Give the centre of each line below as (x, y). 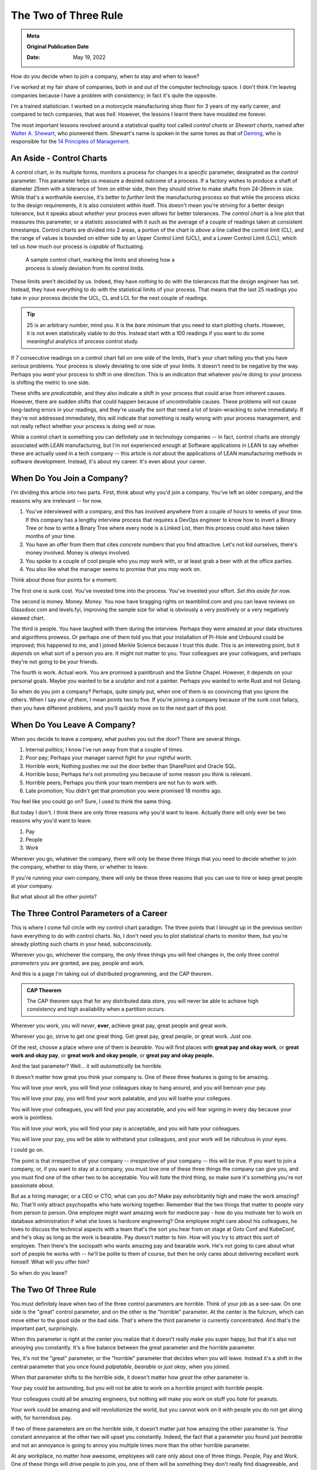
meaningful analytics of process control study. (83, 342)
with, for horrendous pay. (41, 1418)
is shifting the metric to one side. (50, 382)
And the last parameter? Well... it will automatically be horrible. (87, 1066)
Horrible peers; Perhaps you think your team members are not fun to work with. (122, 783)
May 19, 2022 (89, 57)
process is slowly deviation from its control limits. (85, 268)
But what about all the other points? (54, 897)
